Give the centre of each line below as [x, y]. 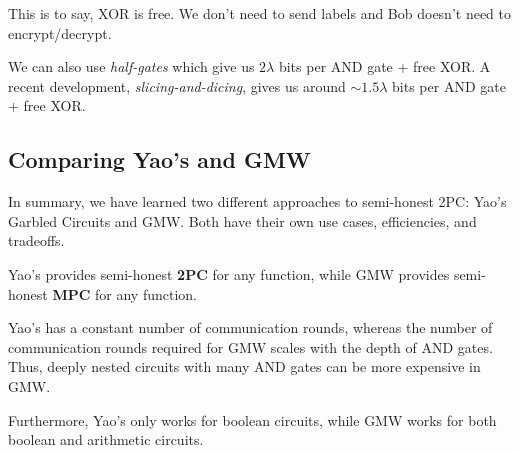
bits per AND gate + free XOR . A [384, 66]
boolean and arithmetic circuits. [106, 439]
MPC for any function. [124, 293]
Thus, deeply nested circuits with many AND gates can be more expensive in [244, 366]
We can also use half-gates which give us [131, 66]
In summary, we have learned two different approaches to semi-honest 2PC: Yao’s [257, 201]
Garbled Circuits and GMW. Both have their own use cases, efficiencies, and [242, 220]
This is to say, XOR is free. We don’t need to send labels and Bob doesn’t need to [260, 13]
